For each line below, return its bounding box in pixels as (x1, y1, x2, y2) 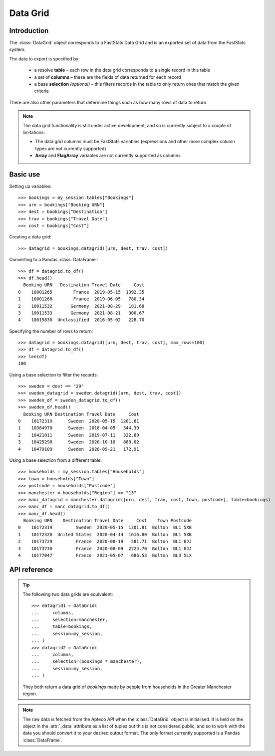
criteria (34, 88, 49, 94)
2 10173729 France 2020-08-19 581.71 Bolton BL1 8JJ (18, 539, 192, 545)
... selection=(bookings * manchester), (31, 659, 142, 664)
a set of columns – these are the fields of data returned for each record (34, 74, 182, 80)
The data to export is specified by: (9, 55, 80, 62)
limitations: (22, 129, 45, 135)
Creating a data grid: (9, 234, 52, 240)
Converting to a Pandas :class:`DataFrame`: (9, 257, 99, 263)
